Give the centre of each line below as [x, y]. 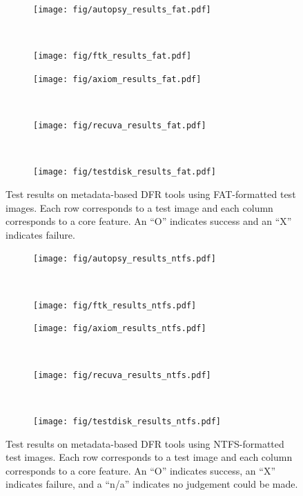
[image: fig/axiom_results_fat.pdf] [117, 79]
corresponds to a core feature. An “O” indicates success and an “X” [149, 221]
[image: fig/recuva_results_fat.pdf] [120, 126]
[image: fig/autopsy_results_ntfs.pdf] [125, 259]
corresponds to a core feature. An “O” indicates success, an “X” [141, 470]
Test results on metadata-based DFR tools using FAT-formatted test [151, 194]
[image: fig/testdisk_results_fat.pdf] [125, 172]
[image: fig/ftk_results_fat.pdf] [113, 56]
